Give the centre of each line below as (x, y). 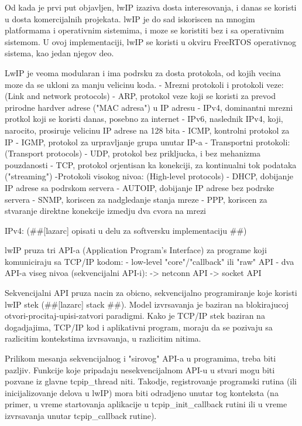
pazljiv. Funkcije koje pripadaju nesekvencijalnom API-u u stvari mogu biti (140, 369)
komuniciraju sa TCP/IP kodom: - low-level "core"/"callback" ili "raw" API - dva (150, 261)
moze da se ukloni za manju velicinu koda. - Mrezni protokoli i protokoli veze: (144, 84)
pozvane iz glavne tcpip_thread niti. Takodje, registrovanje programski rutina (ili (151, 381)
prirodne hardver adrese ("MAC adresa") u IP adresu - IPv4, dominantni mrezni (149, 107)
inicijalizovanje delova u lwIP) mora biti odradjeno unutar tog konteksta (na (142, 392)
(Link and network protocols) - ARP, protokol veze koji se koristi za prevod (140, 96)
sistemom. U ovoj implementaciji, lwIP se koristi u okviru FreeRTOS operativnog (151, 41)
